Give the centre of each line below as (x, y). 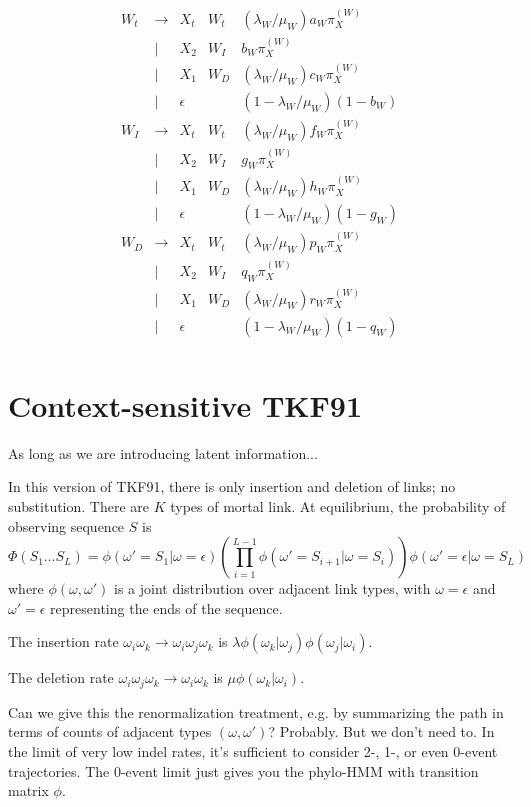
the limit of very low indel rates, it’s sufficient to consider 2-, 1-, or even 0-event (253, 751)
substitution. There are (79, 506)
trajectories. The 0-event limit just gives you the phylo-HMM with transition (243, 770)
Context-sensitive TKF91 (185, 404)
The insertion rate (63, 641)
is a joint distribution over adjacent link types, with (272, 588)
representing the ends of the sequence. (166, 607)
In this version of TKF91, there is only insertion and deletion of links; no (232, 486)
